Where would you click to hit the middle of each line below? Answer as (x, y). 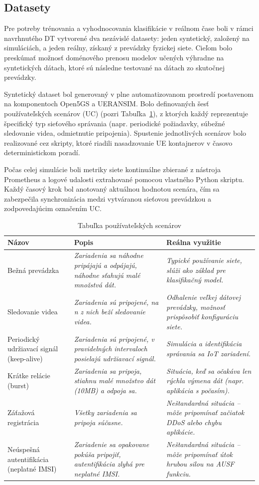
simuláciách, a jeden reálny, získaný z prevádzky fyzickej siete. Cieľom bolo (118, 48)
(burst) (18, 385)
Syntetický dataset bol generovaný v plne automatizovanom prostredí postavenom (129, 94)
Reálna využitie (194, 242)
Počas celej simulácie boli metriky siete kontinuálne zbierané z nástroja (112, 169)
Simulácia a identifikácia (204, 344)
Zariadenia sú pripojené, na (116, 302)
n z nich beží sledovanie (110, 312)
